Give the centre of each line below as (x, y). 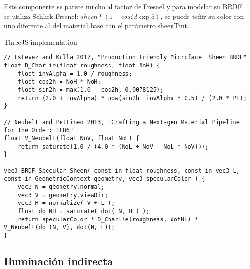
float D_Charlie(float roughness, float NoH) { (82, 66)
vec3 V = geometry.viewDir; (63, 195)
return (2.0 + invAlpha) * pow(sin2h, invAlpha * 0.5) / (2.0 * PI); (132, 98)
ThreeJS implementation (40, 42)
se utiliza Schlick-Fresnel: (41, 16)
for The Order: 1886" (39, 130)
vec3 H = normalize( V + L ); (66, 203)
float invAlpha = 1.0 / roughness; (75, 74)
